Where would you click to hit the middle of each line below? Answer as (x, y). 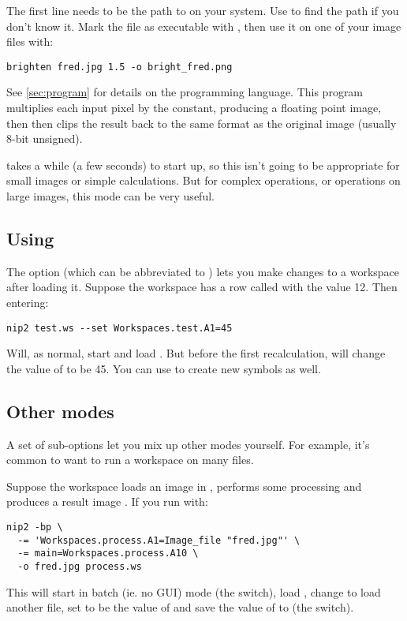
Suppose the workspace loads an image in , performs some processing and (184, 486)
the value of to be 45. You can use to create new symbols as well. (164, 368)
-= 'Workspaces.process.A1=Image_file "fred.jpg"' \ (159, 540)
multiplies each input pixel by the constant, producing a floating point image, (194, 108)
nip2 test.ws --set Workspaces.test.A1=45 (119, 328)
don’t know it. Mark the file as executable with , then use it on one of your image (204, 26)
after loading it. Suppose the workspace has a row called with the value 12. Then (202, 287)
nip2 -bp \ (35, 527)
